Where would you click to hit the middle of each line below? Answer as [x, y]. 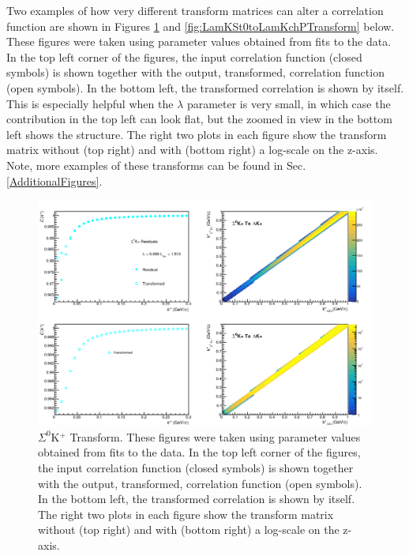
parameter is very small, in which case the [289, 103]
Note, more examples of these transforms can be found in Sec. [156, 165]
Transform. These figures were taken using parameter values [215, 436]
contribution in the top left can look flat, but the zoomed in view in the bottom [199, 119]
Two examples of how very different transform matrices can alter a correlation [195, 10]
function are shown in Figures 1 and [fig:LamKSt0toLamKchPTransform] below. [201, 26]
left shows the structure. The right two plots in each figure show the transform [197, 134]
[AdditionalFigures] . [54, 180]
